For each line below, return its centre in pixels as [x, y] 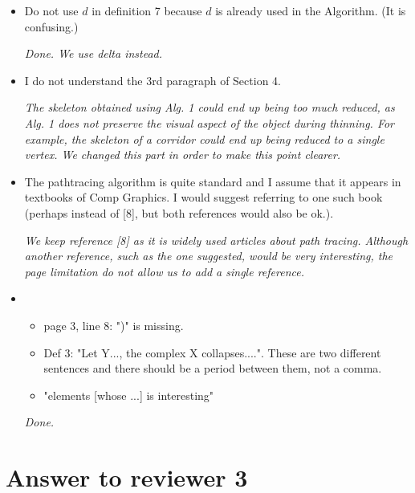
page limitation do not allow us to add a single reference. [164, 271]
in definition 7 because [147, 10]
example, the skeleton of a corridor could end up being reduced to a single [204, 139]
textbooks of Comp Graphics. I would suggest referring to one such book [203, 197]
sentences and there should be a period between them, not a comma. [213, 368]
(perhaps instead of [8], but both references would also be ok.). [179, 212]
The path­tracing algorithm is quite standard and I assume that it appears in [213, 181]
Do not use [51, 10]
